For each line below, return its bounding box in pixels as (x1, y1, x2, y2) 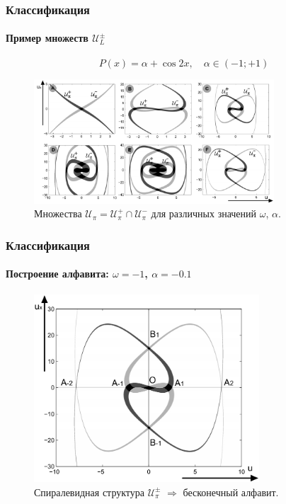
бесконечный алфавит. (183, 484, 279, 499)
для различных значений (151, 206, 257, 221)
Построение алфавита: (6, 266, 109, 281)
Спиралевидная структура (34, 484, 144, 499)
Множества (34, 206, 82, 221)
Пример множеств (6, 30, 88, 45)
